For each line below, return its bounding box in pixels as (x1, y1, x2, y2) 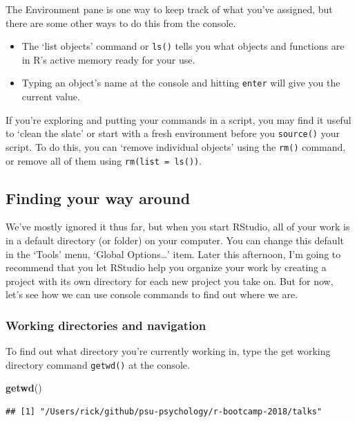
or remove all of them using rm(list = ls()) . (6, 153, 202, 167)
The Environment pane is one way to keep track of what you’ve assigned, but (6, 2, 333, 16)
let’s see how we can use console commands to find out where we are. (6, 287, 298, 302)
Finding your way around (6, 187, 191, 208)
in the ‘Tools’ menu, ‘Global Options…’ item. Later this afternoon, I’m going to (6, 246, 341, 261)
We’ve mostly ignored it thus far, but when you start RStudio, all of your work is (6, 219, 350, 234)
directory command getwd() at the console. (6, 357, 190, 371)
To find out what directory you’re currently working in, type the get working (6, 344, 331, 358)
